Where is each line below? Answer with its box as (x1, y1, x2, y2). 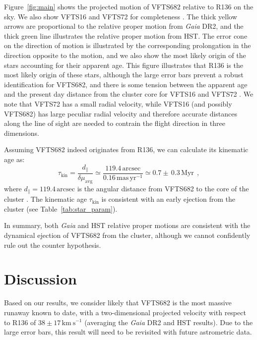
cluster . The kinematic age (4, 194, 87, 204)
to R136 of (4, 317, 36, 327)
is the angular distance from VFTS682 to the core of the (77, 183, 249, 193)
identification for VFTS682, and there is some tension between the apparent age (4, 79, 248, 89)
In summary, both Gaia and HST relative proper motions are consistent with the (4, 220, 251, 230)
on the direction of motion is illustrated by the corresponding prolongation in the (4, 40, 251, 51)
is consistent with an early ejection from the (101, 194, 235, 204)
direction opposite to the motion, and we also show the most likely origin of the (4, 50, 246, 60)
